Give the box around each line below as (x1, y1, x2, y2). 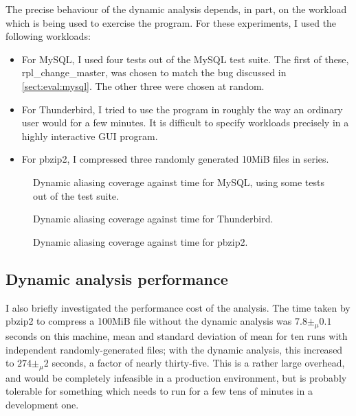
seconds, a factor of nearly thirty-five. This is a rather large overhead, (52, 356, 345, 370)
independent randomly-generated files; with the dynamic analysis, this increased (5, 342, 343, 356)
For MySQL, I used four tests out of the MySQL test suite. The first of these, (21, 51, 349, 66)
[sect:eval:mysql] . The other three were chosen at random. (21, 78, 265, 93)
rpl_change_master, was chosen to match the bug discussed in (21, 65, 287, 80)
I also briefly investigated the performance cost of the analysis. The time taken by (5, 300, 351, 314)
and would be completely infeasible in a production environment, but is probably (5, 370, 347, 384)
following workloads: (5, 29, 91, 43)
